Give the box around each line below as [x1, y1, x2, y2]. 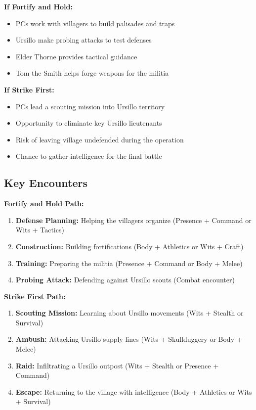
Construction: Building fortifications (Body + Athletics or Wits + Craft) [15, 241, 244, 251]
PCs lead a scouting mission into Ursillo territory [15, 101, 165, 111]
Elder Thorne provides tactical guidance [15, 51, 137, 61]
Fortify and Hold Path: [4, 198, 84, 209]
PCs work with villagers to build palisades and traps [15, 18, 175, 28]
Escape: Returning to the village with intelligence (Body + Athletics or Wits [15, 386, 252, 397]
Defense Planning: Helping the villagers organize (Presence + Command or [15, 215, 252, 225]
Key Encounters [4, 175, 87, 190]
